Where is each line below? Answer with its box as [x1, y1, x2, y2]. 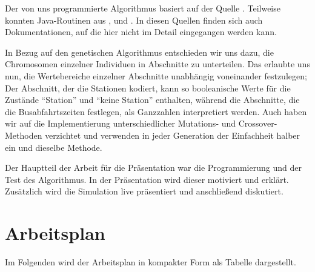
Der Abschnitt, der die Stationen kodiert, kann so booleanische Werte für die [5, 81, 291, 94]
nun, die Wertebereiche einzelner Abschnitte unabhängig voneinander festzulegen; [5, 69, 307, 82]
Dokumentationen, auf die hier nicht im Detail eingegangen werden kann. [5, 25, 277, 38]
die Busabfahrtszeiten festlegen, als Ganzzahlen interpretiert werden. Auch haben [5, 105, 307, 118]
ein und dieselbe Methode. [5, 141, 102, 153]
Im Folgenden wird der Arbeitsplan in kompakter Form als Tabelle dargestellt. [5, 256, 296, 268]
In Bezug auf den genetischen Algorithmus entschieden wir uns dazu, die [5, 45, 274, 58]
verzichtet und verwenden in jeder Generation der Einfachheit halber [45, 128, 300, 141]
